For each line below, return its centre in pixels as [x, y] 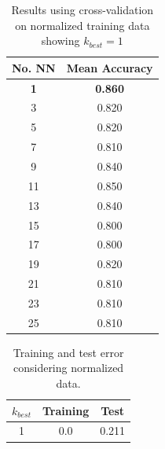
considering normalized [68, 368]
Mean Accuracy [110, 67]
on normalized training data [82, 25]
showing [60, 40]
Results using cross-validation [82, 9]
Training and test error [68, 352]
